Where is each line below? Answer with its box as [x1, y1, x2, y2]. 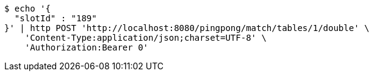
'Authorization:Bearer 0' [24, 43, 149, 52]
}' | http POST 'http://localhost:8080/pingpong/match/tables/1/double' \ [4, 23, 370, 33]
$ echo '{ [4, 4, 51, 13]
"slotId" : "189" [14, 13, 97, 23]
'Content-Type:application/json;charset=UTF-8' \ [24, 33, 267, 43]
